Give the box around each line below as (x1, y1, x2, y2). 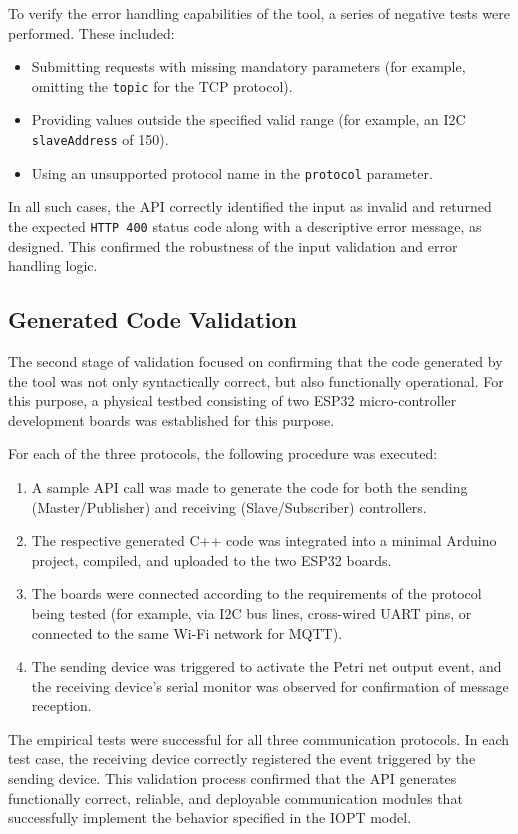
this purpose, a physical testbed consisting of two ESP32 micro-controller (8, 390, 457, 411)
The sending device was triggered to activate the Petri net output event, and (31, 656, 502, 677)
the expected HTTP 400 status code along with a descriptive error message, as (8, 215, 482, 236)
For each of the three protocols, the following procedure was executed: (8, 443, 438, 464)
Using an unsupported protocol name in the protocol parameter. (31, 162, 433, 183)
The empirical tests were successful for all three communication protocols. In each (8, 728, 510, 749)
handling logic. (8, 255, 98, 276)
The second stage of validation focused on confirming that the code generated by (8, 350, 503, 371)
